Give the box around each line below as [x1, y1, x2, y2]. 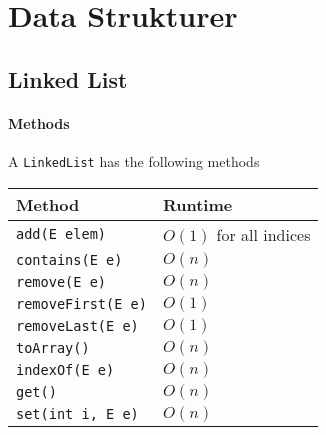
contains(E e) [16, 251, 123, 268]
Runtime [162, 192, 233, 216]
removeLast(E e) [16, 317, 139, 334]
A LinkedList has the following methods [8, 150, 260, 171]
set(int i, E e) [16, 405, 139, 422]
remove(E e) [16, 273, 107, 290]
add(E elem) [16, 226, 107, 243]
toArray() [16, 339, 90, 356]
